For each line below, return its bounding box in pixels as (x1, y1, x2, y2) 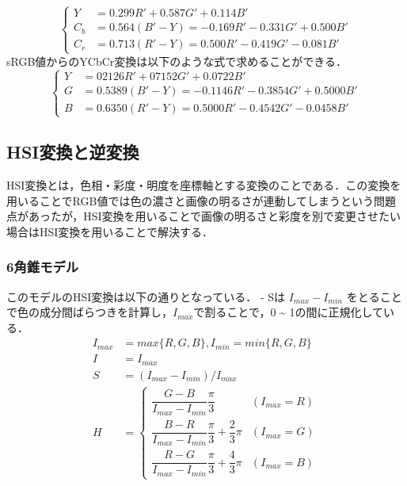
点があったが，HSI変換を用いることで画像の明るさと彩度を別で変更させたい (6, 208, 401, 224)
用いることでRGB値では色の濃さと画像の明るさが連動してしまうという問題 (6, 192, 396, 209)
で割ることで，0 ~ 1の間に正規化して (193, 304, 384, 320)
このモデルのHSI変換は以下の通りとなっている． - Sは (6, 288, 285, 304)
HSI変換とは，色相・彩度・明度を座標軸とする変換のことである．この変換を (6, 176, 401, 193)
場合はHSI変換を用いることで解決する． (6, 223, 213, 239)
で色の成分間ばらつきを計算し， (6, 304, 173, 320)
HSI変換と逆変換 (6, 140, 139, 164)
